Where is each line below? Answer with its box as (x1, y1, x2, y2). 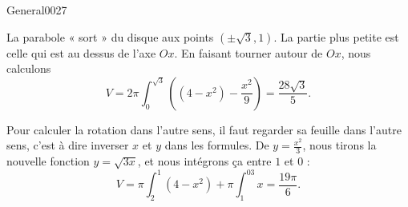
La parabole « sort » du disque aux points (6, 28, 214, 45)
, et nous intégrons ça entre (137, 153, 272, 169)
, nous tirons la (302, 137, 377, 153)
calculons (6, 60, 51, 77)
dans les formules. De (164, 137, 269, 153)
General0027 (6, 2, 67, 18)
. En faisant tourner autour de (174, 44, 323, 61)
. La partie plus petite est (273, 28, 399, 45)
